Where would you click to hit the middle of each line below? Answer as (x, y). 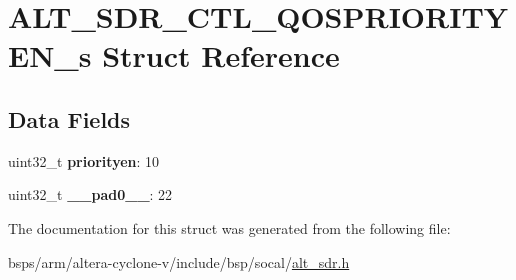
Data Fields (69, 118)
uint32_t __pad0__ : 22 (90, 194)
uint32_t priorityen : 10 (84, 160)
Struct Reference (221, 55)
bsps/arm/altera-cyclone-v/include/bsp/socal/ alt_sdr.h (179, 261)
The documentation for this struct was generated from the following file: (229, 227)
